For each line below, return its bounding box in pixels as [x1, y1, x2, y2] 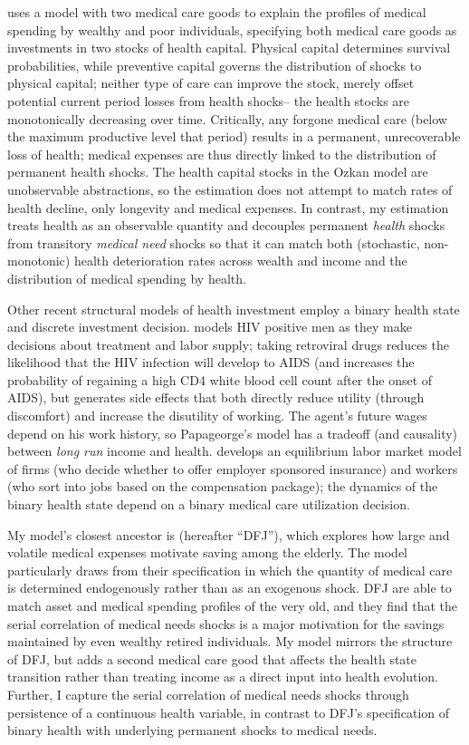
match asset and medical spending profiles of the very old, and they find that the [7, 596, 458, 614]
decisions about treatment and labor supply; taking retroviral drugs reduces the [7, 334, 449, 353]
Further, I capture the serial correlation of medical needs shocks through [7, 684, 409, 703]
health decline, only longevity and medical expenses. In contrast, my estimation [7, 198, 449, 217]
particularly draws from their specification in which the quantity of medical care [7, 560, 453, 579]
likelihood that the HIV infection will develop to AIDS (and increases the [7, 353, 415, 372]
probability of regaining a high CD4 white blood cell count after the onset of [7, 370, 433, 389]
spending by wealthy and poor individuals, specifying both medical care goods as [7, 20, 457, 39]
